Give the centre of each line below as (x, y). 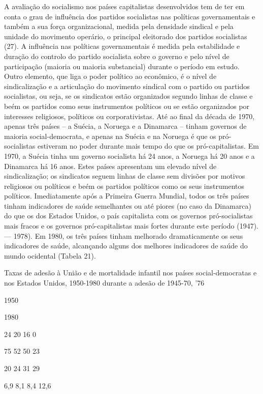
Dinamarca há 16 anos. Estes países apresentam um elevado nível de (110, 166)
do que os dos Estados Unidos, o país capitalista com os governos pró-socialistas (128, 216)
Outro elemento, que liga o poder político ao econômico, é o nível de (110, 76)
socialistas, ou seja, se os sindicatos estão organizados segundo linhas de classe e (128, 96)
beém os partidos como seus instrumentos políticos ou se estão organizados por (127, 106)
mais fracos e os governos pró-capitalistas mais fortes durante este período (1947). (131, 226)
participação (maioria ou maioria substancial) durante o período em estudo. (122, 66)
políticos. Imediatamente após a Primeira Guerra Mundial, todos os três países (127, 196)
